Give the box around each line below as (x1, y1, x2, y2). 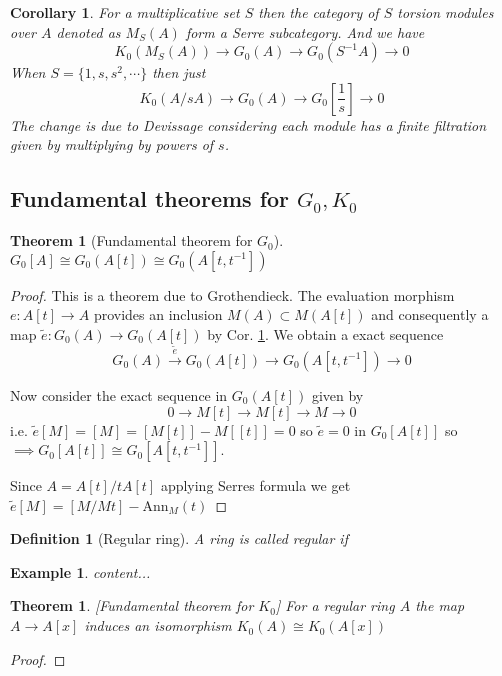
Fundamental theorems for (10, 183, 290, 214)
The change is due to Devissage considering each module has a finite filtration (10, 114, 487, 135)
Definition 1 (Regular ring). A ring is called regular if (10, 528, 348, 549)
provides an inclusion (93, 304, 223, 325)
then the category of (258, 2, 379, 22)
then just (152, 62, 206, 83)
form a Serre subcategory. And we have (185, 21, 425, 42)
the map (415, 595, 465, 616)
